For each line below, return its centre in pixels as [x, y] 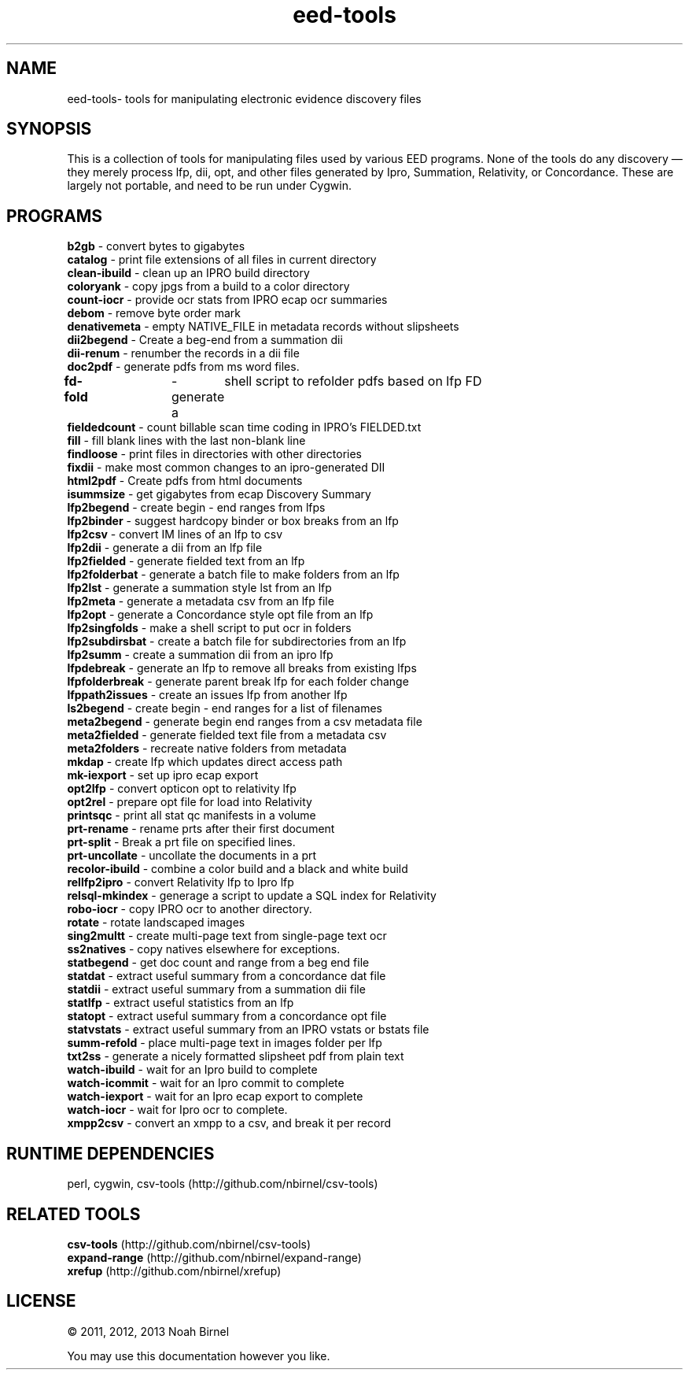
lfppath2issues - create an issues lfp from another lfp [207, 695]
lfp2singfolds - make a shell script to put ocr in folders [209, 628]
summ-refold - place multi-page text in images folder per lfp [225, 1043]
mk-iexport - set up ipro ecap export [163, 775]
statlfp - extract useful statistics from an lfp [181, 1003]
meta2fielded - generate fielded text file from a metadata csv [227, 735]
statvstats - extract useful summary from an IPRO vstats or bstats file [248, 1030]
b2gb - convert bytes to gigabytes [156, 246]
